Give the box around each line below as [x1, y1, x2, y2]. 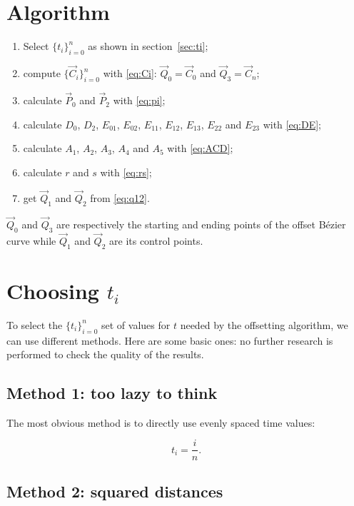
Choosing [6, 275, 99, 305]
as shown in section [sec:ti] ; [88, 39, 208, 54]
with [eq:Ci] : [103, 66, 157, 81]
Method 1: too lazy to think [6, 382, 218, 404]
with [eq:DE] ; [263, 116, 321, 131]
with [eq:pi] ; [113, 93, 166, 108]
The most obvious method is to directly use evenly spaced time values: [6, 415, 315, 430]
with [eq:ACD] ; [167, 141, 233, 156]
